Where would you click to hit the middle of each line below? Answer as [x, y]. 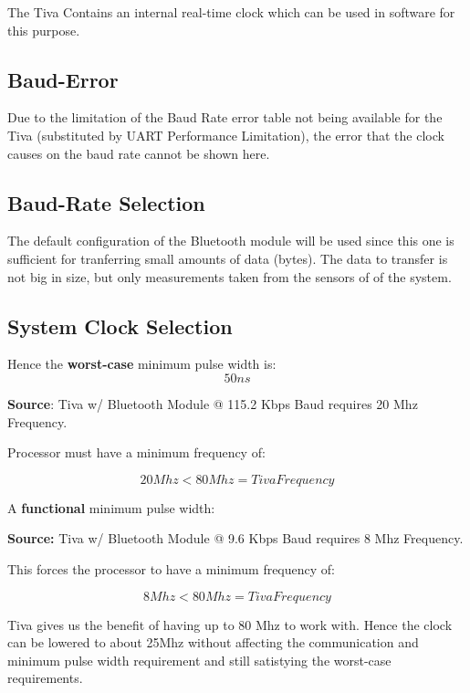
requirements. [45, 678]
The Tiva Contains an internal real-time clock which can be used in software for [231, 12]
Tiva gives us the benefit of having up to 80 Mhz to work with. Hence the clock [230, 624]
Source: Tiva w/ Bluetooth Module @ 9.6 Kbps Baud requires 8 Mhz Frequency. [235, 538]
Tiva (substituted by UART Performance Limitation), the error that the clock [226, 135]
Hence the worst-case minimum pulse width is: [142, 364]
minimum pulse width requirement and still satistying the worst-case [199, 660]
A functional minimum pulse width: [111, 507]
